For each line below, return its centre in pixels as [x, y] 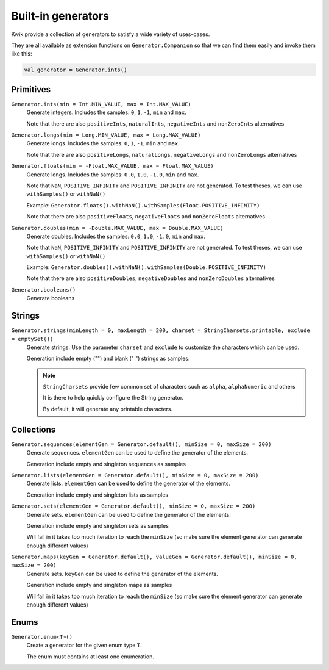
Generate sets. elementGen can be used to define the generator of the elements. [129, 514]
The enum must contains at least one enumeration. [90, 657]
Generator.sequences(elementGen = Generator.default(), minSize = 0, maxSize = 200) [141, 444]
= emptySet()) [32, 339]
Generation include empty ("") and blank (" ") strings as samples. [108, 358]
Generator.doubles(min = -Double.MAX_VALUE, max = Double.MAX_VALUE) [117, 228]
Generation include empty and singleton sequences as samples [106, 464]
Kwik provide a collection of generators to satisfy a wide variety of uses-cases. [111, 34]
